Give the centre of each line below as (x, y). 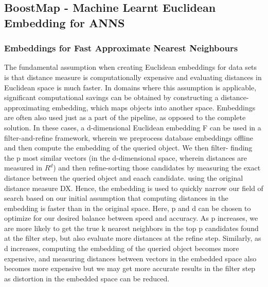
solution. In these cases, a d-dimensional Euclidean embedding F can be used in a (133, 127)
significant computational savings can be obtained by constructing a (111, 97)
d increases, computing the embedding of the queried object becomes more (122, 248)
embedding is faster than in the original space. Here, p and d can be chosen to (128, 208)
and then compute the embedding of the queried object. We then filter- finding (128, 148)
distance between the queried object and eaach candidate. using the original (124, 177)
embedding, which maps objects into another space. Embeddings (154, 107)
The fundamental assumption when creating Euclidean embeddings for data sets (131, 67)
